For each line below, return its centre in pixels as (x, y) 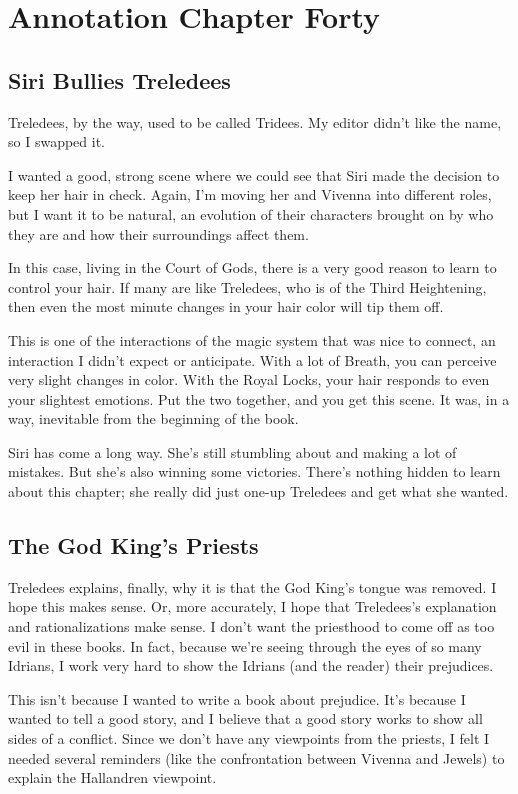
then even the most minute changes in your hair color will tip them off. (226, 306)
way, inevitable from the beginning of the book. (153, 418)
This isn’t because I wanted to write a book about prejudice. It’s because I (237, 698)
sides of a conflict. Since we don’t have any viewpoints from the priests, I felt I (249, 738)
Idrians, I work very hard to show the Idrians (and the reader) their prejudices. (251, 665)
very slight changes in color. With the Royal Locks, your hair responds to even (249, 379)
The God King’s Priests (133, 545)
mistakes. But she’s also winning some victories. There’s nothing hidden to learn (254, 471)
